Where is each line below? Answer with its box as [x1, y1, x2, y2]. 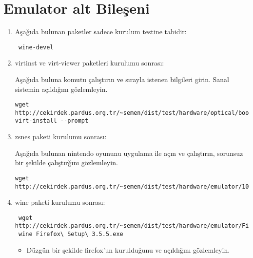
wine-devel [18, 43, 54, 51]
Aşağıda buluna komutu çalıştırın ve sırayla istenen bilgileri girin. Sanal [15, 74, 229, 84]
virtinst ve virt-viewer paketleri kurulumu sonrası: [15, 58, 164, 68]
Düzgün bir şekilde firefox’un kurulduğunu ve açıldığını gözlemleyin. [26, 244, 230, 255]
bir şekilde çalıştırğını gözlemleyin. [15, 157, 118, 168]
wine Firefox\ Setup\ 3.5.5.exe [18, 231, 123, 238]
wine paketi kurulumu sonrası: [15, 197, 105, 207]
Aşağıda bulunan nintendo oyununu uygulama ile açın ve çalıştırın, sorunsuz [15, 148, 243, 158]
